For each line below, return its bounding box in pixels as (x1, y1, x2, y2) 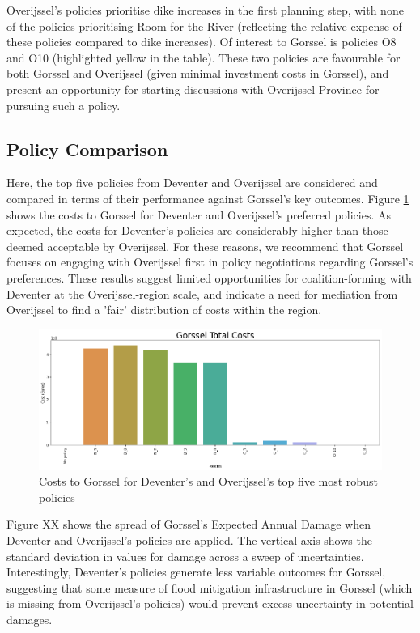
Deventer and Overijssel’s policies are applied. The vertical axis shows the (6, 532, 372, 549)
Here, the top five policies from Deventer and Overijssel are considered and (6, 174, 378, 191)
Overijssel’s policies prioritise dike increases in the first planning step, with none (6, 2, 404, 18)
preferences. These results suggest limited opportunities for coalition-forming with (6, 269, 412, 286)
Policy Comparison (6, 136, 168, 161)
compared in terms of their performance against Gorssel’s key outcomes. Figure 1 (6, 189, 409, 206)
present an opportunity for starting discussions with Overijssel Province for (6, 80, 380, 97)
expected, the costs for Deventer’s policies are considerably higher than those (6, 222, 388, 239)
